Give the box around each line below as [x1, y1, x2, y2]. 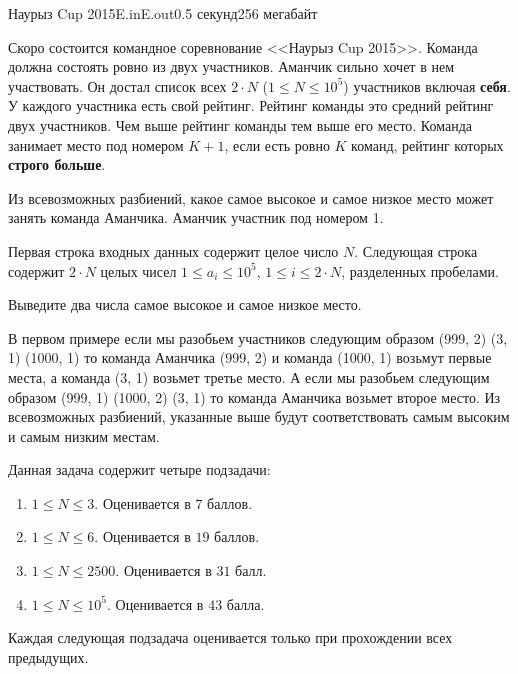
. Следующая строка [354, 240, 478, 261]
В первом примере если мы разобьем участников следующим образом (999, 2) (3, [8, 327, 508, 348]
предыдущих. [8, 646, 89, 667]
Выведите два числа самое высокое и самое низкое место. [8, 294, 362, 315]
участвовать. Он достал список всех [8, 75, 227, 96]
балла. [226, 593, 265, 614]
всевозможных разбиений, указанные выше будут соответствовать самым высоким [8, 406, 510, 427]
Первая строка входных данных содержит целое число [8, 240, 339, 261]
